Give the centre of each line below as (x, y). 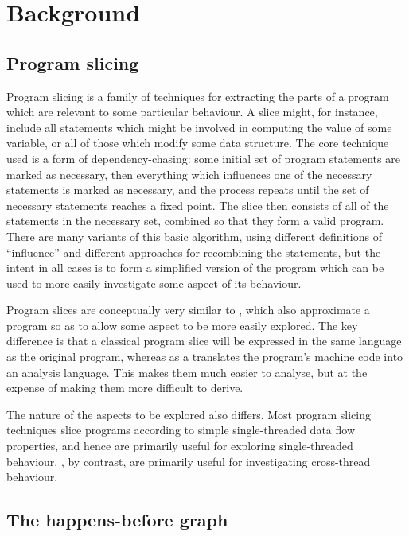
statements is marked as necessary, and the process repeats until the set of (188, 190)
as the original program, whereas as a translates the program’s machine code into (205, 357)
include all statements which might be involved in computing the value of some (199, 127)
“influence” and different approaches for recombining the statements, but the (194, 252)
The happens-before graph (117, 520)
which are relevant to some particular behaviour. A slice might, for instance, (192, 112)
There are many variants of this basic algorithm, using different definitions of (194, 236)
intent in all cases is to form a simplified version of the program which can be (195, 268)
